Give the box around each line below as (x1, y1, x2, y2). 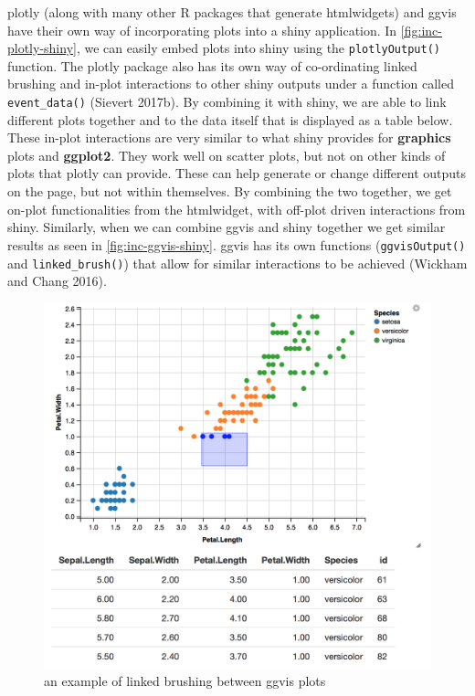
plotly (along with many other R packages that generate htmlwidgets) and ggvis (7, 3, 457, 21)
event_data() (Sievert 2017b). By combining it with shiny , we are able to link (7, 92, 447, 111)
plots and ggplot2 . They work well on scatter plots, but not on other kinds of (7, 145, 446, 164)
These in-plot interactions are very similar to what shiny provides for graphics (7, 128, 451, 147)
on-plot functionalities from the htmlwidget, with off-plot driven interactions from (7, 199, 466, 218)
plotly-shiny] (7, 38, 77, 58)
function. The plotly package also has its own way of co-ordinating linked (7, 56, 417, 75)
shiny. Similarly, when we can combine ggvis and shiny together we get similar (7, 217, 446, 237)
